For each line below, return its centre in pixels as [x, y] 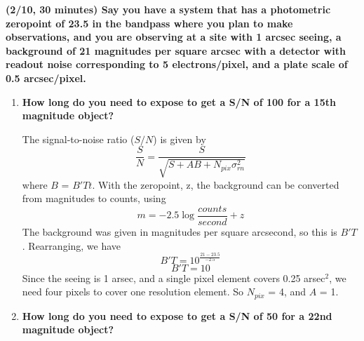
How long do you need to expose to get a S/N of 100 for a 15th [179, 101]
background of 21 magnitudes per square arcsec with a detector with [176, 50]
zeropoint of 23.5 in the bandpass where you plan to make [149, 23]
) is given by [180, 139]
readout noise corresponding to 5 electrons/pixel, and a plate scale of [177, 64]
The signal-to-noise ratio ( [78, 139]
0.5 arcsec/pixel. [46, 78]
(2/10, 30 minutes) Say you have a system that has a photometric [168, 9]
